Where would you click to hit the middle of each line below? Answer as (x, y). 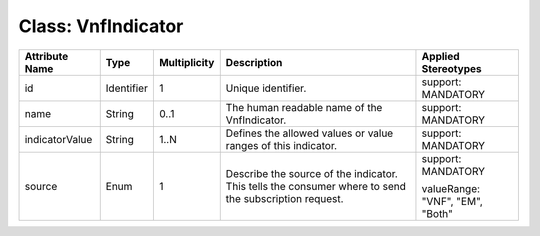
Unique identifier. (266, 88)
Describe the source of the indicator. (312, 173)
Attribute (46, 56)
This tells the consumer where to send (316, 186)
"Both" (437, 213)
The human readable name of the (304, 107)
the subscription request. (284, 198)
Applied (440, 56)
